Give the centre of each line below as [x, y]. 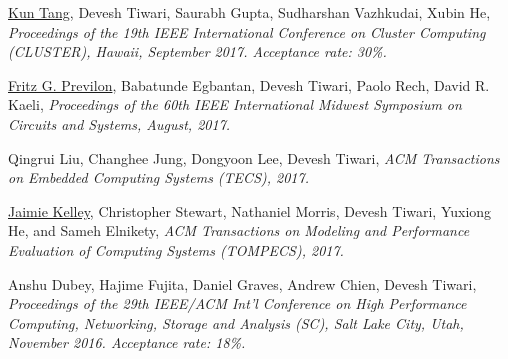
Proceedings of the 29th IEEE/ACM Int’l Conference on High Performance [237, 303]
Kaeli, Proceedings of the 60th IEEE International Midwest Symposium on [235, 104]
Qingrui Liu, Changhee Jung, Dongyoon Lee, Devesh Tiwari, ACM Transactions [254, 157]
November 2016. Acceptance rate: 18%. [127, 342]
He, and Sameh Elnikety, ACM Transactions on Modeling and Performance [239, 230]
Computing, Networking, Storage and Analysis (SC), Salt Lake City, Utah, [236, 322]
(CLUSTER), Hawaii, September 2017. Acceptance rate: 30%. [197, 51]
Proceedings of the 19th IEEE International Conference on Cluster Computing [247, 31]
